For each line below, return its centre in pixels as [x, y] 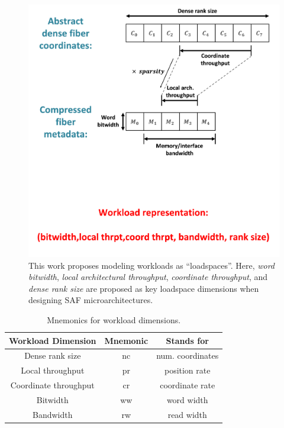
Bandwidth [53, 414]
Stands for [187, 340]
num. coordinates [188, 355]
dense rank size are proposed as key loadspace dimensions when [144, 288]
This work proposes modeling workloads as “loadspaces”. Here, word [152, 265]
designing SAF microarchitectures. [91, 300]
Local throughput [53, 370]
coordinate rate [188, 385]
